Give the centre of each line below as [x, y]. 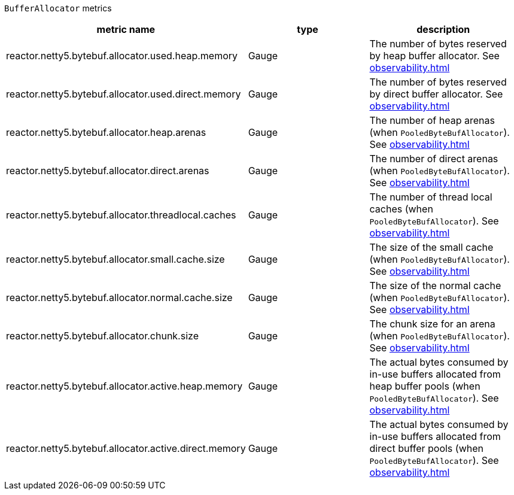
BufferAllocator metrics [58, 8]
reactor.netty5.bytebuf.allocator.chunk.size [102, 336]
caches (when [401, 209]
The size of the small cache [431, 247]
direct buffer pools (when [426, 448]
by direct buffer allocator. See [436, 94]
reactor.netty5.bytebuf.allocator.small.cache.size [115, 259]
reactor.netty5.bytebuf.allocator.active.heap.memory [124, 386]
